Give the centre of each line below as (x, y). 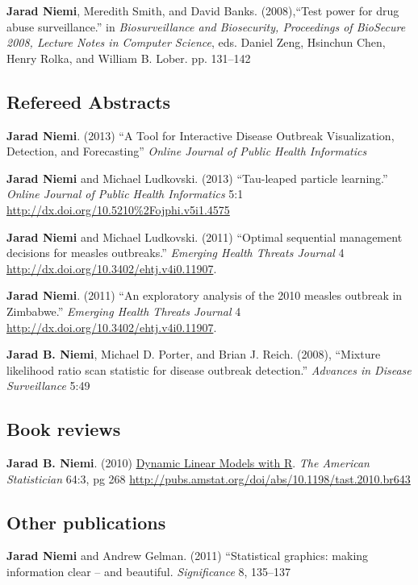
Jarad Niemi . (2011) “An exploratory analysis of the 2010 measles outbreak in (205, 295)
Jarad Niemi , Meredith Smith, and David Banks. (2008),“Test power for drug (203, 10)
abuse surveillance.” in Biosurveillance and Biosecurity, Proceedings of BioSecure (206, 26)
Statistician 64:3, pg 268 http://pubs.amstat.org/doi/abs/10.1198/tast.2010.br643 (209, 478)
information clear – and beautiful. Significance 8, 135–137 (149, 572)
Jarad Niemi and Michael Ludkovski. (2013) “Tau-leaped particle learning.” (197, 178)
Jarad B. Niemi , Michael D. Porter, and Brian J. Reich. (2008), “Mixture (194, 354)
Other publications (86, 522)
